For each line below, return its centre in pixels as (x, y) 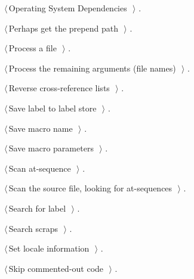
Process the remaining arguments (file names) (92, 68)
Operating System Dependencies (68, 8)
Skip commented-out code (56, 268)
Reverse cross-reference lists (59, 88)
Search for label (37, 208)
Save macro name (41, 128)
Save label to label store (53, 108)
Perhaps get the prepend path (63, 28)
